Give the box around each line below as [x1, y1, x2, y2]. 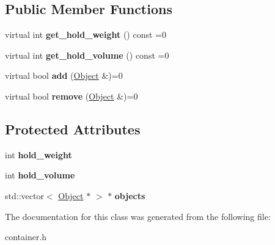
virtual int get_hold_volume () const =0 [5, 48, 169, 61]
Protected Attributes [5, 119, 141, 138]
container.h [5, 230, 47, 243]
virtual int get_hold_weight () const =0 [5, 28, 166, 41]
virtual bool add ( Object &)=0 [5, 69, 123, 82]
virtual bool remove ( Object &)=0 [5, 89, 138, 102]
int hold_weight [5, 148, 72, 161]
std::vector [5, 189, 44, 202]
